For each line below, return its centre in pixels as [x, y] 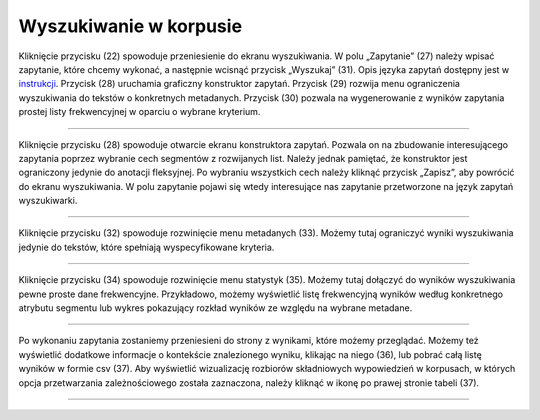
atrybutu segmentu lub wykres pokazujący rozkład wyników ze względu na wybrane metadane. [215, 308]
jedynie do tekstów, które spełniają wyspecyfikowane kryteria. [146, 247]
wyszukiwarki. [48, 201]
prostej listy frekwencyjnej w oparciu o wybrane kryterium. [139, 112]
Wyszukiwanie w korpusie [130, 26]
